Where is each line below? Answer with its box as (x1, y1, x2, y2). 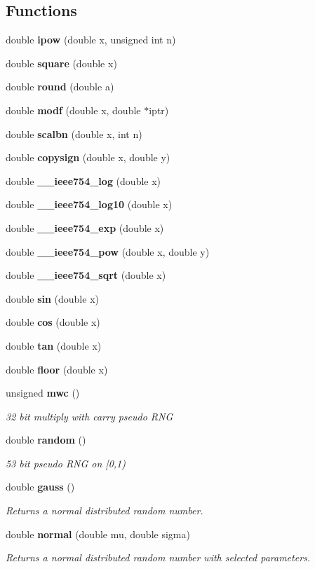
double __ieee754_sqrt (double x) (6, 268, 166, 282)
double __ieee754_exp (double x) (6, 220, 164, 235)
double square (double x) (6, 55, 117, 70)
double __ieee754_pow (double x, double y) (6, 244, 210, 259)
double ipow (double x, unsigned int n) (6, 32, 176, 47)
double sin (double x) (6, 291, 99, 306)
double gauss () (6, 479, 75, 494)
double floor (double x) (6, 362, 108, 376)
